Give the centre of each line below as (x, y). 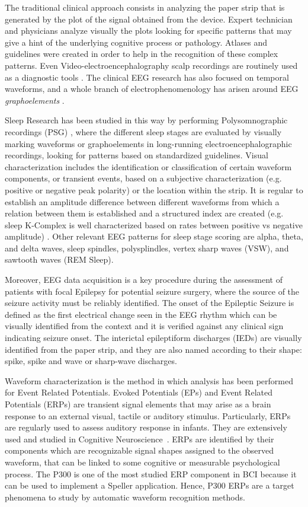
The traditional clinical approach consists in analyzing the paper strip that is (145, 7)
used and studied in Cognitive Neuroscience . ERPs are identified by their (139, 439)
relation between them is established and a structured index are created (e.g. (144, 213)
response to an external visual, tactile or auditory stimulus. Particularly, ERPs (148, 415)
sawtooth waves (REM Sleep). (59, 259)
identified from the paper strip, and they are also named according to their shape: (153, 349)
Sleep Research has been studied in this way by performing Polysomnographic (146, 120)
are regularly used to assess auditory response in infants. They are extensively (146, 427)
